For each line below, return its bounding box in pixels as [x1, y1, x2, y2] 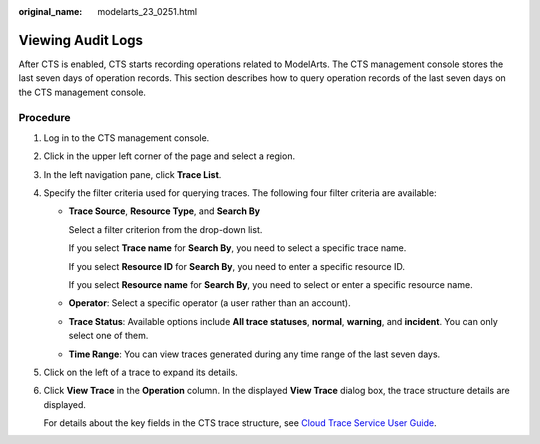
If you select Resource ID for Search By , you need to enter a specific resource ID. [68, 260, 405, 272]
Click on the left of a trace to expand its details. [43, 366, 239, 378]
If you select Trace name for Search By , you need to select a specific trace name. [68, 242, 407, 254]
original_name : [18, 6, 83, 17]
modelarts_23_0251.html [97, 6, 198, 17]
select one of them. [68, 330, 149, 342]
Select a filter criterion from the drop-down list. [68, 223, 263, 235]
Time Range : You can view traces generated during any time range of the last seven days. [68, 348, 441, 360]
